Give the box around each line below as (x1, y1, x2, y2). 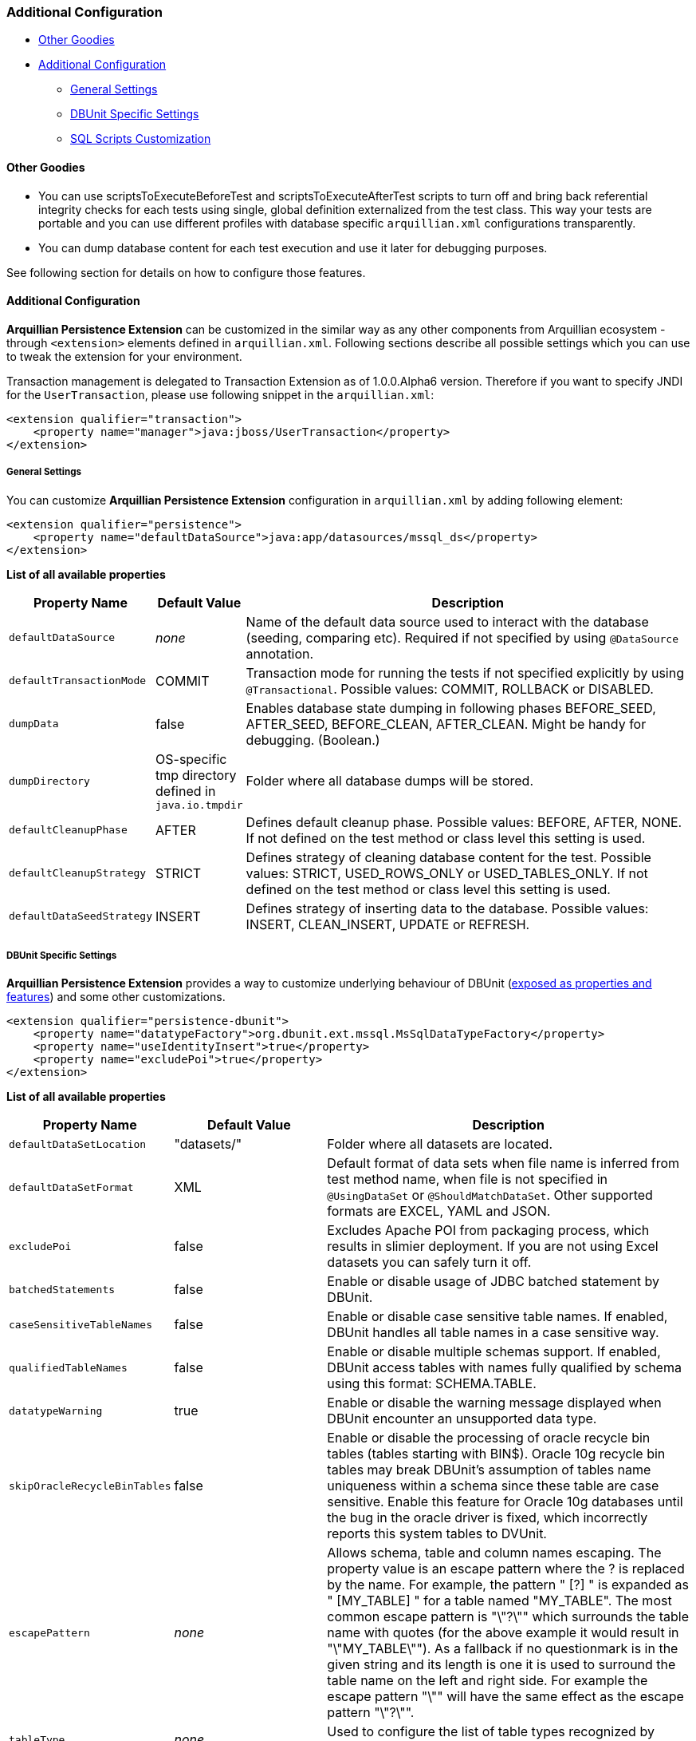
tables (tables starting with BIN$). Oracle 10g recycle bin (327, 1446, 666, 1462)
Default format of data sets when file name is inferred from (327, 1155, 680, 1172)
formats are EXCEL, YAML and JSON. (327, 1203, 551, 1220)
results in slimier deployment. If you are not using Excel (327, 1238, 659, 1255)
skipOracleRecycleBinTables (9, 1479, 171, 1492)
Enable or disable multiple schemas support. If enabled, (327, 1343, 661, 1360)
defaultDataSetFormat (9, 1181, 134, 1193)
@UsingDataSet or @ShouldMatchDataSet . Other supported (327, 1187, 653, 1204)
